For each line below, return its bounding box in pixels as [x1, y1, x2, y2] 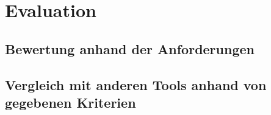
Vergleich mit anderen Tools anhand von [5, 75, 267, 94]
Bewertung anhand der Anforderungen [5, 39, 255, 58]
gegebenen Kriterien [5, 92, 136, 111]
